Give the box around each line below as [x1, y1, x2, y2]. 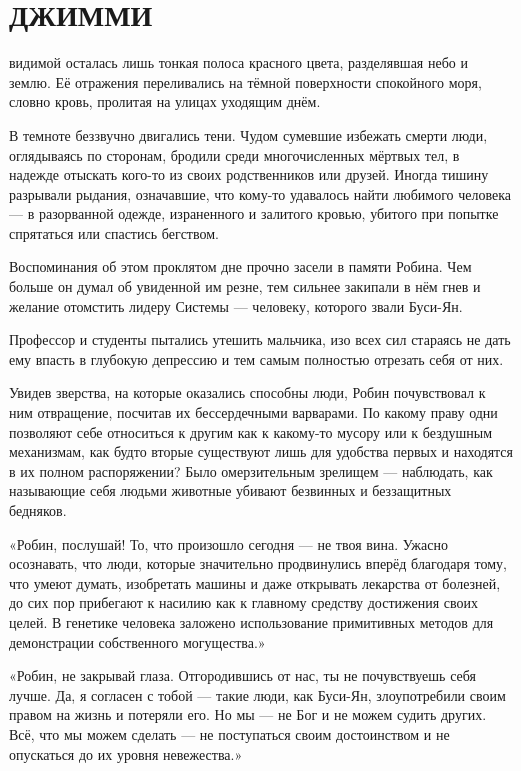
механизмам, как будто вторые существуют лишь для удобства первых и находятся [9, 441, 514, 462]
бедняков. [9, 500, 67, 520]
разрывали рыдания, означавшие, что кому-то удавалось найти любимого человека [9, 183, 511, 204]
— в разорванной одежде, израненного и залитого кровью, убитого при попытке [9, 203, 499, 224]
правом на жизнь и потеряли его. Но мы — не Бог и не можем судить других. [9, 704, 487, 725]
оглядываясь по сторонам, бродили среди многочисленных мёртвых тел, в [9, 144, 460, 165]
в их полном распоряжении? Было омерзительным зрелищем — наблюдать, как [9, 460, 493, 481]
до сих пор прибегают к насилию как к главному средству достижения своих [9, 592, 479, 613]
